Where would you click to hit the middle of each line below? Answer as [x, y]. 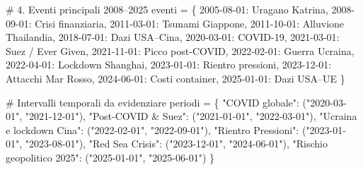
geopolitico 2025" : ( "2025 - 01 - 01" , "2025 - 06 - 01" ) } [110, 157]
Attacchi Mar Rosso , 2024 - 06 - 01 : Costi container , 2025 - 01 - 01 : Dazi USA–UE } [175, 78]
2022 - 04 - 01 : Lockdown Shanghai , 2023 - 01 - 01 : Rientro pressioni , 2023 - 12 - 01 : [169, 65]
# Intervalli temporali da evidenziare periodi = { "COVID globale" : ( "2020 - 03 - [176, 102]
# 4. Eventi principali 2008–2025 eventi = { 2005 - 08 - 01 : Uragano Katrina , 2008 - [180, 9]
